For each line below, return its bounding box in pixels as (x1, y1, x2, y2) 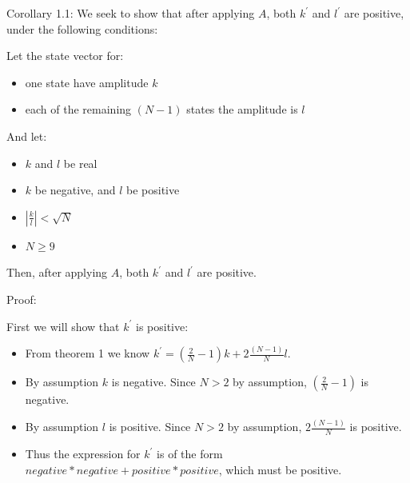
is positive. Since (109, 418, 191, 435)
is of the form (157, 445, 223, 462)
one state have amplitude (25, 74, 149, 90)
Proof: (6, 290, 37, 307)
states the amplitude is (186, 101, 298, 118)
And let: (6, 127, 47, 144)
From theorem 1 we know (25, 345, 150, 361)
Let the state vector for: (6, 47, 124, 64)
